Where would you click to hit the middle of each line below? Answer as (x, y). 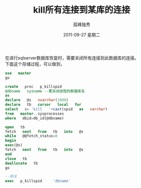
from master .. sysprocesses (35, 113)
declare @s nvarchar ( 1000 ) (37, 100)
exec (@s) (14, 145)
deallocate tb (21, 163)
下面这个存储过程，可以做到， (35, 64)
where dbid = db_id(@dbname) (35, 118)
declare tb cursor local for (43, 105)
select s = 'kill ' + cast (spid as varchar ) (56, 109)
